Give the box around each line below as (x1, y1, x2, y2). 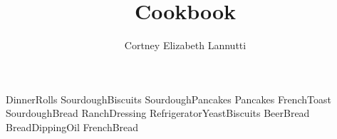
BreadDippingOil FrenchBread (6, 119, 139, 134)
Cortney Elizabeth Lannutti (124, 38, 247, 53)
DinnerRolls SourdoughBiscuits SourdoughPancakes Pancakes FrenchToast (6, 91, 331, 106)
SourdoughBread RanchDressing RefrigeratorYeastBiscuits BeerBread (6, 105, 310, 120)
